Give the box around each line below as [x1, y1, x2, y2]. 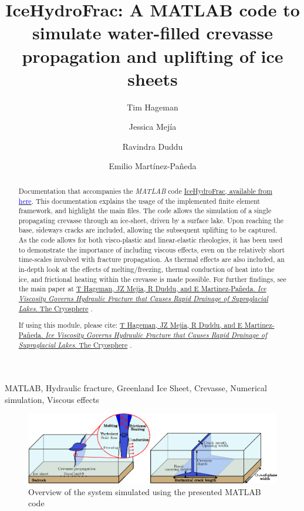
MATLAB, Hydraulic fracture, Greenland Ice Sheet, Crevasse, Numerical [5, 382, 267, 394]
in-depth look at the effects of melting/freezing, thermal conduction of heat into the [18, 264, 275, 274]
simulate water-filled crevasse [32, 21, 273, 45]
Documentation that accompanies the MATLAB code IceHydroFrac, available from [18, 186, 272, 196]
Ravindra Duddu [122, 140, 183, 152]
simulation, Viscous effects [5, 393, 99, 405]
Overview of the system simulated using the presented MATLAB [28, 485, 261, 497]
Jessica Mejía [129, 120, 177, 133]
